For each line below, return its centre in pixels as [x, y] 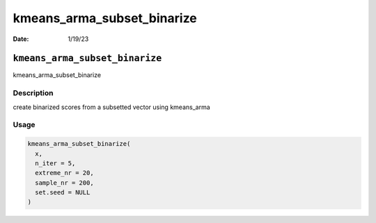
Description [33, 93]
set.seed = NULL [63, 192]
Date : [21, 39]
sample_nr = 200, [64, 183]
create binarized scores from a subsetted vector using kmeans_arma [111, 107]
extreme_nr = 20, [64, 173]
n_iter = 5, [55, 163]
